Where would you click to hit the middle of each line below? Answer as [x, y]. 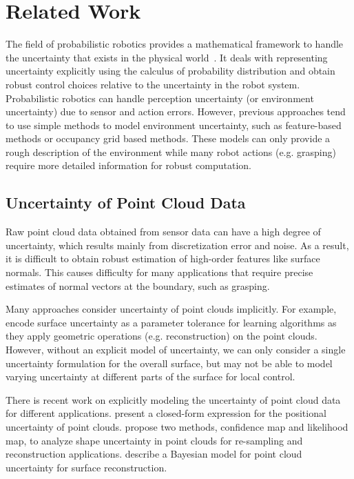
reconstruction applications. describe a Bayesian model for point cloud [154, 454]
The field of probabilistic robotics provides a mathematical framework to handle [175, 44]
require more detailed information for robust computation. [128, 165]
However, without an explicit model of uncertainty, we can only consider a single [176, 350]
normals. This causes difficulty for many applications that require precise [159, 272]
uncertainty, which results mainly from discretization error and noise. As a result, [177, 245]
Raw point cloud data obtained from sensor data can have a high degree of [163, 232]
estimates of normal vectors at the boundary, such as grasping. [138, 285]
